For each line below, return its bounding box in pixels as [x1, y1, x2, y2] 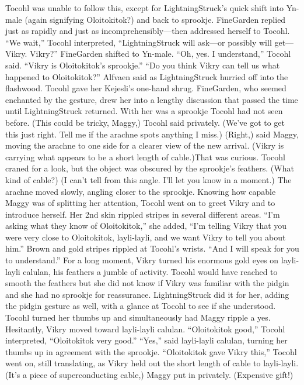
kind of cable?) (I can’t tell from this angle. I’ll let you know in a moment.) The [5, 173, 292, 185]
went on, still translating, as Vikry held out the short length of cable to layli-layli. [5, 357, 299, 369]
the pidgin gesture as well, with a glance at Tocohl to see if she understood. [5, 300, 276, 312]
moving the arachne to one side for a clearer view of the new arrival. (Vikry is [5, 139, 284, 152]
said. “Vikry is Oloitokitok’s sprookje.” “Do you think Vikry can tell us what [5, 59, 280, 71]
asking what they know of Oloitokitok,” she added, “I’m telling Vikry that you [5, 219, 287, 232]
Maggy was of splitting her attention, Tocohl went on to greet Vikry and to [5, 197, 275, 209]
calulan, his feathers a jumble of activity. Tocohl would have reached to [23, 265, 278, 277]
